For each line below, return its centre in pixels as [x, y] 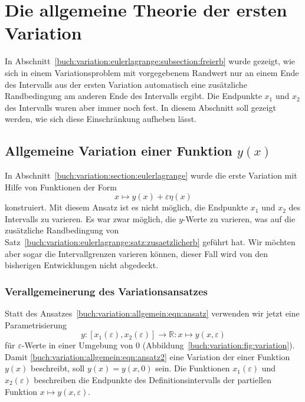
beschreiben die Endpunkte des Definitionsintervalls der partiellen [152, 380]
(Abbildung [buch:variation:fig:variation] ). [219, 345]
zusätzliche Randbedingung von [62, 230]
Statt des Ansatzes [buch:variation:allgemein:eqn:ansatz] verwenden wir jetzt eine [152, 313]
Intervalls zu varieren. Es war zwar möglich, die [91, 218]
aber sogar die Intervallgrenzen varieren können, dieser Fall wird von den [136, 253]
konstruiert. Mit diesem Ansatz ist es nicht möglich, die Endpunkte [127, 207]
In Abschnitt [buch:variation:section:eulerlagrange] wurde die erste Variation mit [151, 175]
